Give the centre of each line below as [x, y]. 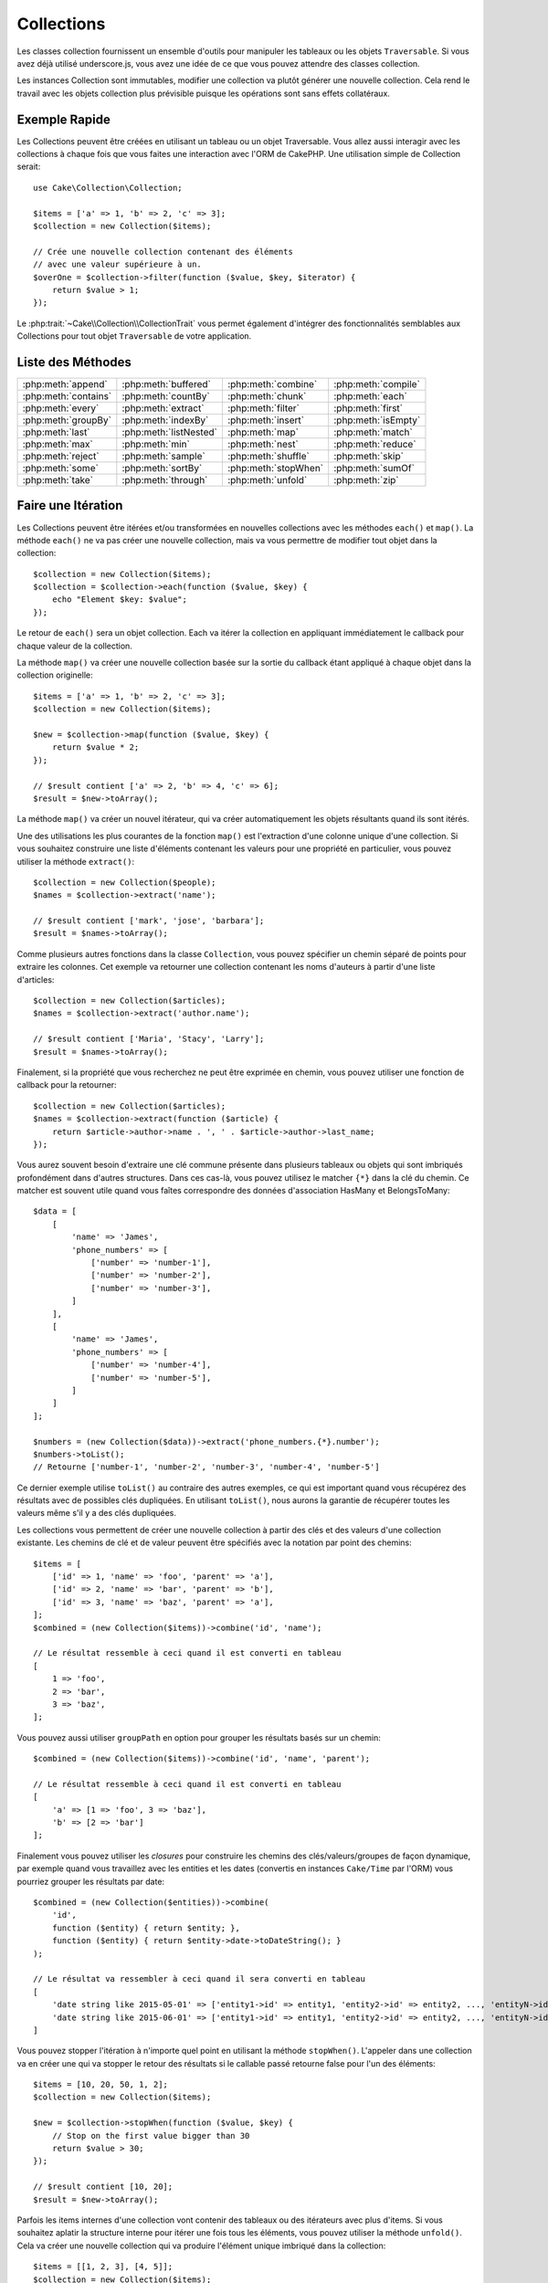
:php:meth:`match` [373, 432]
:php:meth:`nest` [263, 444]
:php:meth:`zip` [366, 480]
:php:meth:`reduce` [375, 444]
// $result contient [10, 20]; [103, 2187]
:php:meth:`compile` [377, 384]
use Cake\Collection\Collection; [108, 188]
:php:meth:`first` [369, 408]
